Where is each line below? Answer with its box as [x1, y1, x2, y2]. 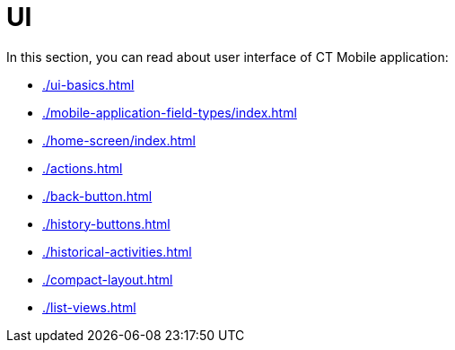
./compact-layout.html [42, 271, 173, 287]
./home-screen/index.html [42, 132, 196, 148]
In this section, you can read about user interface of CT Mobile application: [6, 48, 449, 65]
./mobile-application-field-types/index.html [42, 104, 297, 120]
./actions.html [42, 160, 123, 176]
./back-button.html [42, 188, 153, 204]
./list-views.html [42, 299, 136, 315]
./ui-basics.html [42, 76, 135, 92]
